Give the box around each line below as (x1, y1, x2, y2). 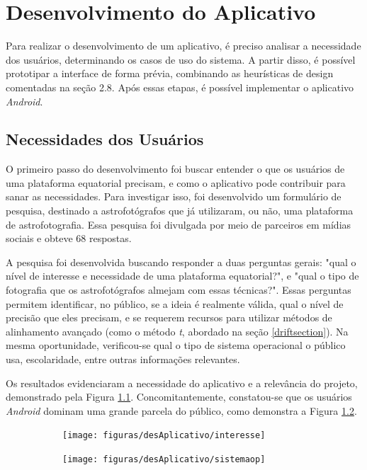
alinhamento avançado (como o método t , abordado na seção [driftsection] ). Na (6, 323, 349, 338)
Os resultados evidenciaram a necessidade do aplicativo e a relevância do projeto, (6, 375, 358, 390)
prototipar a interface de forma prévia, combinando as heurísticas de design (6, 66, 334, 81)
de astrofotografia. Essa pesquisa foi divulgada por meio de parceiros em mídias (6, 217, 351, 231)
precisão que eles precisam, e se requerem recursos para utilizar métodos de (6, 310, 332, 325)
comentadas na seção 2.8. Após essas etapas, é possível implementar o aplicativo (6, 79, 354, 94)
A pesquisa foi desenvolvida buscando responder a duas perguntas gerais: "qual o (6, 254, 356, 269)
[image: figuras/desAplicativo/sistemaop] (62, 454, 266, 465)
